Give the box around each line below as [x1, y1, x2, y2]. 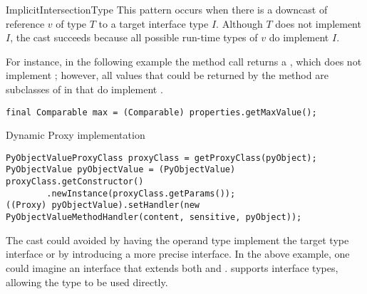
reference [6, 16, 45, 31]
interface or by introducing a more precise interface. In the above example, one [6, 246, 350, 261]
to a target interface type [98, 16, 209, 31]
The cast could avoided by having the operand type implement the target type [6, 232, 349, 247]
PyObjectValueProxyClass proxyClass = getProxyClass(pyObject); [6, 152, 317, 163]
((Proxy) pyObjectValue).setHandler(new [6, 200, 200, 211]
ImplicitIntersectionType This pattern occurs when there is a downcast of [6, 2, 328, 16]
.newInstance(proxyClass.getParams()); [46, 188, 236, 199]
